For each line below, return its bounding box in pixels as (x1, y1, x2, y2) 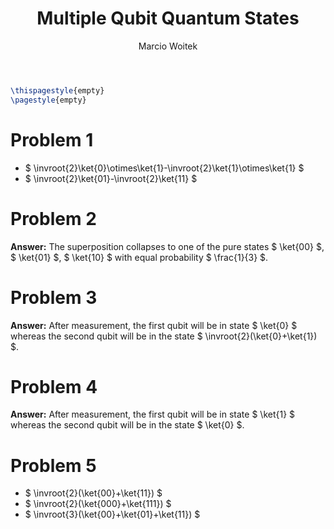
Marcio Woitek (138, 40, 198, 52)
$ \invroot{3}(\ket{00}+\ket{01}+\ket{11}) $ (24, 508, 201, 521)
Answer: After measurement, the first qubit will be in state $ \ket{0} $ (10, 319, 298, 331)
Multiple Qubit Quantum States (36, 7, 300, 30)
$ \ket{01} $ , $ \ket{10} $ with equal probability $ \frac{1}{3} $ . (10, 251, 269, 263)
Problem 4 (10, 375, 98, 398)
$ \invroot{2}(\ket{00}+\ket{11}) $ (24, 487, 163, 499)
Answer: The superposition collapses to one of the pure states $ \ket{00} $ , (10, 240, 325, 252)
